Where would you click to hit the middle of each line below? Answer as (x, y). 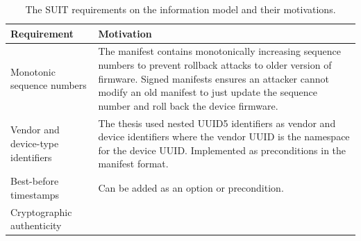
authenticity (36, 225)
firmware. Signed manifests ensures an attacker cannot (213, 78)
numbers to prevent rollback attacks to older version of (215, 65)
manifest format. (133, 164)
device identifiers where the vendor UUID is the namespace (224, 136)
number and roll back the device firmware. (188, 105)
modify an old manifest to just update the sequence (208, 92)
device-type (35, 143)
